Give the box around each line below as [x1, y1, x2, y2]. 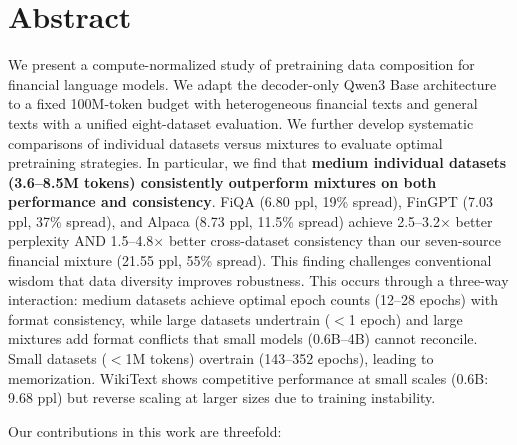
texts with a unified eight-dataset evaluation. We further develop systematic [8, 112, 474, 133]
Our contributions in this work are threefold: [8, 420, 282, 441]
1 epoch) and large [348, 308, 463, 329]
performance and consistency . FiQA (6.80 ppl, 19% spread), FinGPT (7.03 [8, 191, 493, 212]
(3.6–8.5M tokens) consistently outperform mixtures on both [8, 171, 437, 192]
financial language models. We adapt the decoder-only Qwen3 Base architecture [8, 73, 497, 94]
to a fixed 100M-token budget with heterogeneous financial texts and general [8, 93, 478, 114]
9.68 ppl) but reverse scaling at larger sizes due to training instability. [8, 387, 436, 408]
